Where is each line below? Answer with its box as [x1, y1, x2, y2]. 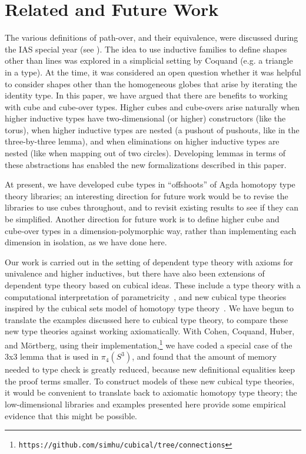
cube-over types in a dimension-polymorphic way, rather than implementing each [5, 224, 297, 236]
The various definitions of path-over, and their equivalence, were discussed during [5, 31, 298, 44]
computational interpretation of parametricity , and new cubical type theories [5, 290, 287, 302]
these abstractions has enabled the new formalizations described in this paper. [5, 158, 287, 170]
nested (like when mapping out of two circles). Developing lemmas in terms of [5, 147, 285, 159]
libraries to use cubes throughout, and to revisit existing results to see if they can [5, 201, 298, 213]
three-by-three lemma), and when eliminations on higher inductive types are [5, 135, 280, 147]
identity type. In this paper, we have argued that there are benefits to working [5, 89, 288, 101]
